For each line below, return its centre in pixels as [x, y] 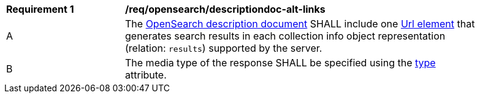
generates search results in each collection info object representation [285, 36]
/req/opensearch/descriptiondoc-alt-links [225, 9]
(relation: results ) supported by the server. [224, 48]
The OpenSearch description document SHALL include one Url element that [300, 24]
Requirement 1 [40, 9]
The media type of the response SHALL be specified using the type [280, 63]
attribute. [146, 75]
